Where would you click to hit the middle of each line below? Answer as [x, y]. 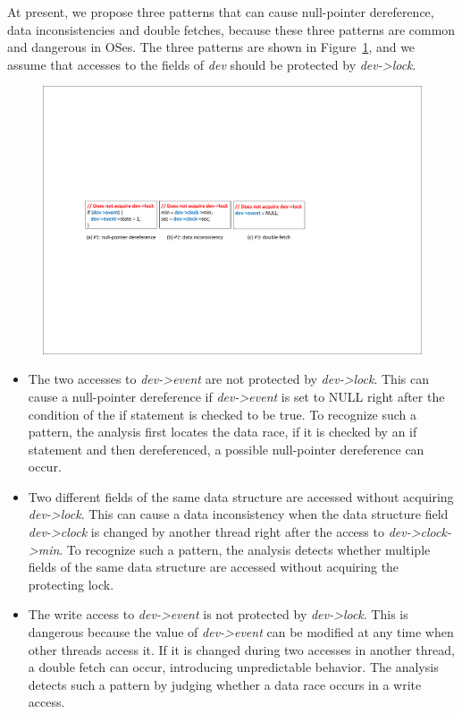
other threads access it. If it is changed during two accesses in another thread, [241, 649]
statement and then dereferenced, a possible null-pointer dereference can [226, 449]
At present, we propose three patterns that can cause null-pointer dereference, [221, 12]
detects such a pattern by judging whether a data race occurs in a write [225, 684]
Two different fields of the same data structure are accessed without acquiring [241, 496]
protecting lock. [71, 584]
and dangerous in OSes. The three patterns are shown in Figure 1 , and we [211, 47]
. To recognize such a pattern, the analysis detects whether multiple [245, 549]
